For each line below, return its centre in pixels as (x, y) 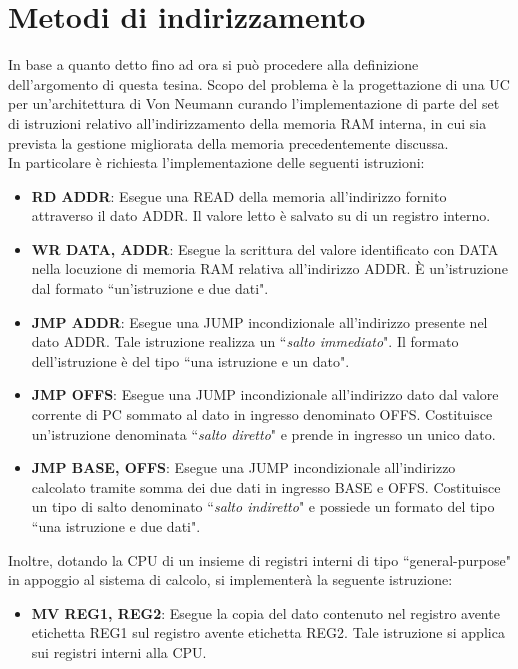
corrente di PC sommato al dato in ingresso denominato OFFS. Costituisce (262, 414)
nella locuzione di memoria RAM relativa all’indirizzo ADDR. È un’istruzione (269, 268)
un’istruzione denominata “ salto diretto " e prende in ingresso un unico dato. (263, 433)
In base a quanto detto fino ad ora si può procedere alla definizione (213, 64)
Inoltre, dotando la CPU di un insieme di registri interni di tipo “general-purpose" (259, 559)
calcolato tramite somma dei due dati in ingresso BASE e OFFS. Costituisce (266, 486)
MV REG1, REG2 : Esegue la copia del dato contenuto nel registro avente (265, 612)
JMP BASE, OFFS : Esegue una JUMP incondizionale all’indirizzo (243, 467)
